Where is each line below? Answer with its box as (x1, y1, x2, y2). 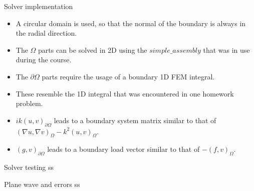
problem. (16, 98, 43, 109)
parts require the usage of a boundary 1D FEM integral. (42, 71, 215, 81)
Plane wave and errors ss (4, 178, 80, 189)
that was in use (203, 44, 250, 55)
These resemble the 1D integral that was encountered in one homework (16, 88, 234, 99)
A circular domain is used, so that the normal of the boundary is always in (16, 18, 246, 28)
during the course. (16, 54, 72, 65)
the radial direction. (16, 28, 77, 38)
